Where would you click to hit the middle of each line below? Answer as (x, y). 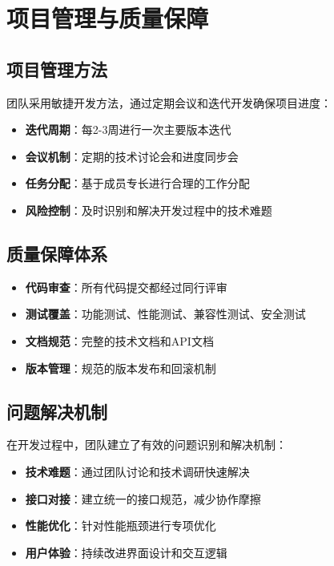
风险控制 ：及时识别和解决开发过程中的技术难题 (149, 210)
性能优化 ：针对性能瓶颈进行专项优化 (121, 526)
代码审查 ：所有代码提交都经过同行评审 (126, 287)
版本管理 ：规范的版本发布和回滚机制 (121, 368)
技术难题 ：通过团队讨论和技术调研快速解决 (137, 471)
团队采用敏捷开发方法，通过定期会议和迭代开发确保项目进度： (169, 102)
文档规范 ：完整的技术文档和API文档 (119, 340)
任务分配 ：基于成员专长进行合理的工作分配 (137, 183)
